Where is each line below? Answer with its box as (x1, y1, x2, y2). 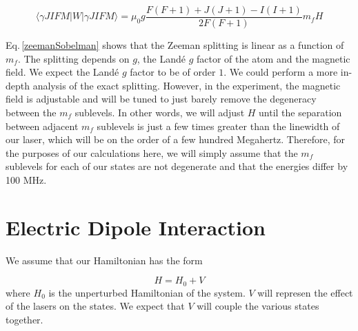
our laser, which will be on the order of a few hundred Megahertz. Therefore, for (6, 132, 345, 147)
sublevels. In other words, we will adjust (74, 105, 245, 120)
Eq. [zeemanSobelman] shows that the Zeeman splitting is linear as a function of (6, 38, 344, 52)
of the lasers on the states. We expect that (6, 299, 185, 313)
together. (6, 312, 43, 326)
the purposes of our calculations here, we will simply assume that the (6, 145, 298, 160)
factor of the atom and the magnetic (197, 51, 350, 65)
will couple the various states (197, 299, 319, 313)
